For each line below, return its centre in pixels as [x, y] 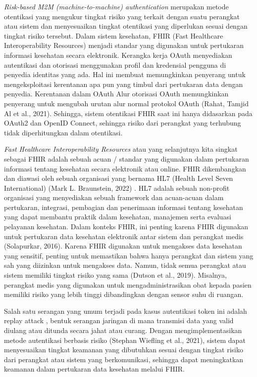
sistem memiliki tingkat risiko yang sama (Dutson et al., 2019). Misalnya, [115, 275]
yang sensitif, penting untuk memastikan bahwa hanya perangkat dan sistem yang [129, 255]
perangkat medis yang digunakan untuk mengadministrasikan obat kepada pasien [128, 284]
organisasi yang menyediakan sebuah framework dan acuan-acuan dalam [114, 197]
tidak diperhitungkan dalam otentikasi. [63, 132]
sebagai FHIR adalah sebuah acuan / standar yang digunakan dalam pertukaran [127, 158]
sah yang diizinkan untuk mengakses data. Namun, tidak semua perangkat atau [125, 265]
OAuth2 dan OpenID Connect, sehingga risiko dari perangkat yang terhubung [123, 123]
